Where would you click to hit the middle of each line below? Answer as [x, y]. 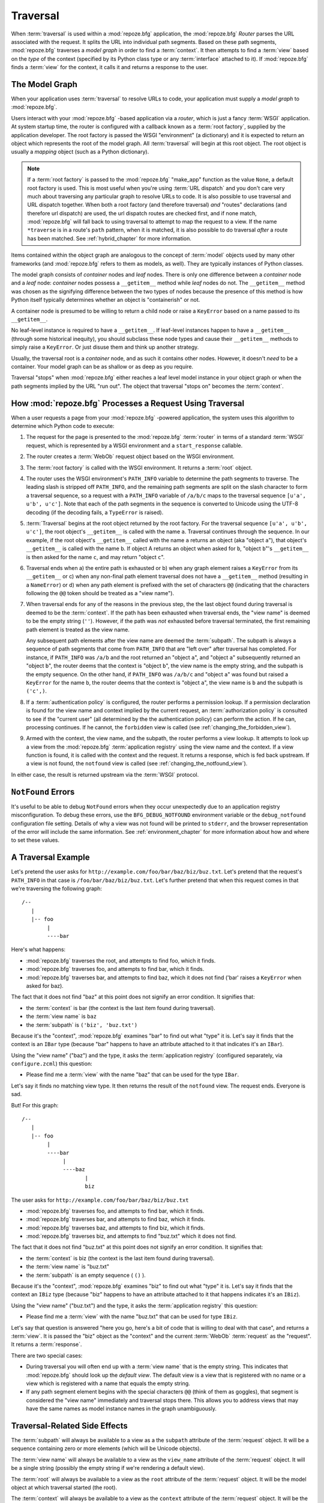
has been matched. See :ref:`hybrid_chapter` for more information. [109, 238]
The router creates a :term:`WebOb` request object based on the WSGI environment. [130, 456]
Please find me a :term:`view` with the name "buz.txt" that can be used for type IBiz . [132, 1317]
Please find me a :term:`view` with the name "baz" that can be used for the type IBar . [133, 1075]
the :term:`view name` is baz [61, 1017]
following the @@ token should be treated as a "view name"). [100, 593]
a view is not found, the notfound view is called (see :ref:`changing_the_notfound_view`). [137, 764]
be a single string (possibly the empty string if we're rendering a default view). [108, 1468]
